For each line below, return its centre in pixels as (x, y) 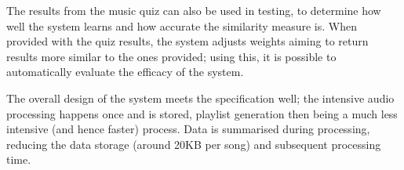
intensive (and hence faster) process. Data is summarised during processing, (188, 129)
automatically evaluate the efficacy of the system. (125, 72)
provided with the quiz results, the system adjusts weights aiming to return (187, 41)
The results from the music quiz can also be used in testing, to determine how (194, 10)
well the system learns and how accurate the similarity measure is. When (182, 25)
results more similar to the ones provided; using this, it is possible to (171, 56)
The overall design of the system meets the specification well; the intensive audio (200, 98)
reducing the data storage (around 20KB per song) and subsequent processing (194, 144)
